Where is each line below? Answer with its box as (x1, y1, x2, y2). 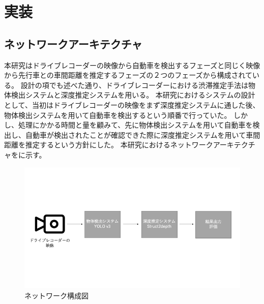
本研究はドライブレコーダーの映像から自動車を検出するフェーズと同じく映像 (4, 59, 260, 70)
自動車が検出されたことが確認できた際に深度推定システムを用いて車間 (25, 129, 260, 140)
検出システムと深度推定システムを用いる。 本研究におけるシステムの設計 (11, 89, 255, 100)
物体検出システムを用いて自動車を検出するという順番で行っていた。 (4, 109, 231, 120)
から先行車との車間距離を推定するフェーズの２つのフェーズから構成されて (4, 70, 253, 80)
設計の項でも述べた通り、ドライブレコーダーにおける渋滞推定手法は (20, 79, 249, 90)
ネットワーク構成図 (24, 290, 89, 300)
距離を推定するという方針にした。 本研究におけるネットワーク (4, 139, 213, 150)
